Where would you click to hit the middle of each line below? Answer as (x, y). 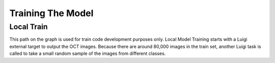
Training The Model (51, 13)
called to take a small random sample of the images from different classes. (88, 53)
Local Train (29, 27)
